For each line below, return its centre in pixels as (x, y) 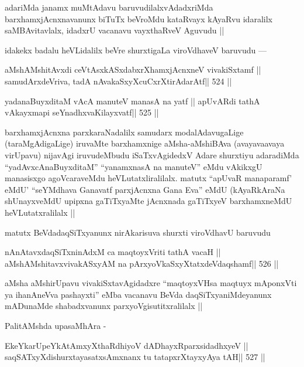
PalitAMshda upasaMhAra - (56, 326)
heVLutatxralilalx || (40, 212)
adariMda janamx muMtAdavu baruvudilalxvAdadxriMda (109, 7)
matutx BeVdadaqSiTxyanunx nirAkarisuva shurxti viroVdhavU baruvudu (138, 232)
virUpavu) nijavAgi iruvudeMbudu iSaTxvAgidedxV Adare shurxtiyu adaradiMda (152, 154)
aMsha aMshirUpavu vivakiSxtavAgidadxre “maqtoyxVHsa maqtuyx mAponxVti (151, 283)
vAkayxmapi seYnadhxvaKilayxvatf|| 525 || (82, 112)
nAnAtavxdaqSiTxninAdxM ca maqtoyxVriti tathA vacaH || (113, 252)
